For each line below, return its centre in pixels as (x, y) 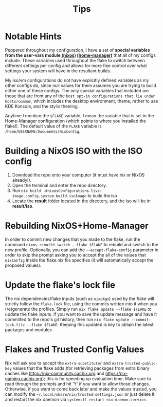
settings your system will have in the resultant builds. (58, 71)
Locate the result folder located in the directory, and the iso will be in (81, 201)
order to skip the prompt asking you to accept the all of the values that (75, 255)
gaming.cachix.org (24, 378)
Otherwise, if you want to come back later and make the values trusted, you (81, 389)
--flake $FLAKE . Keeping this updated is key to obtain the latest (90, 324)
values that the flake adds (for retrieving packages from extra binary (81, 368)
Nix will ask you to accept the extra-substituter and (58, 363)
